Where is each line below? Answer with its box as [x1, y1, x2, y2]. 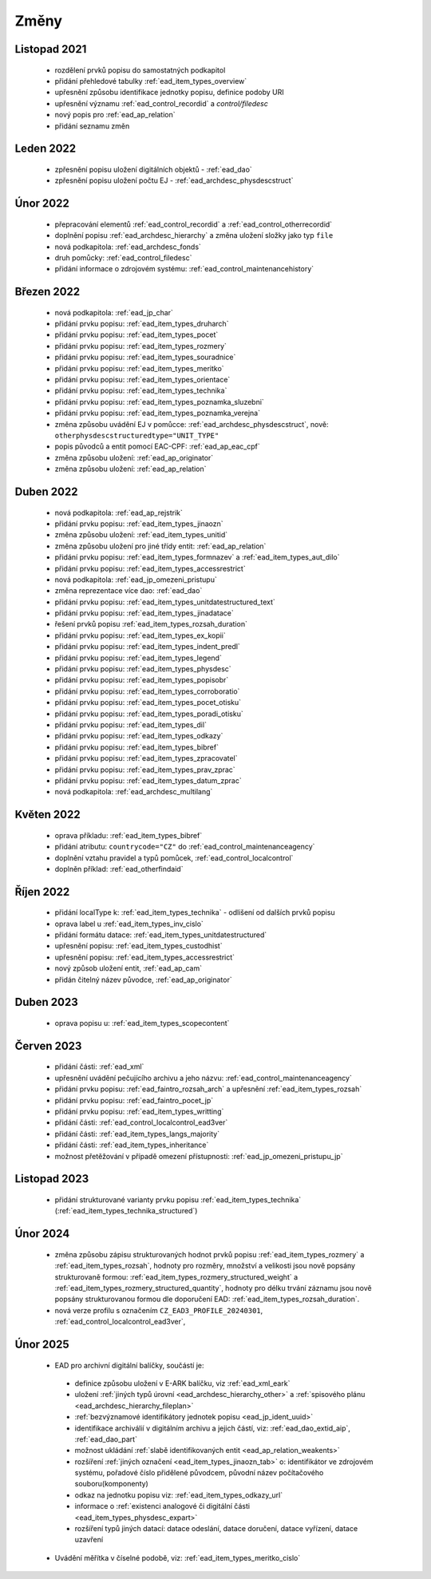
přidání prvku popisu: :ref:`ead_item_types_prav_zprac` [54, 765, 235, 774]
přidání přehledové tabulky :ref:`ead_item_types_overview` [54, 76, 247, 85]
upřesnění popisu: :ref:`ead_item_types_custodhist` [54, 941, 223, 951]
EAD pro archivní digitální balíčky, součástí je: [54, 1360, 204, 1370]
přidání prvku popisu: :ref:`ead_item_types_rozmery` [54, 341, 227, 350]
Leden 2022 [14, 142, 77, 156]
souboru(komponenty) [74, 1479, 149, 1489]
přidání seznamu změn [54, 121, 130, 131]
